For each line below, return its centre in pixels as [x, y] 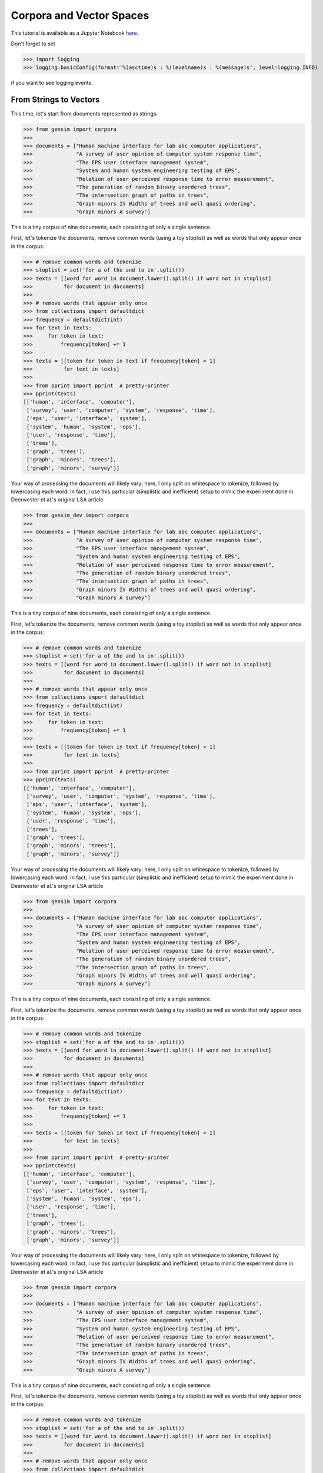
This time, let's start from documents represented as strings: [84, 114]
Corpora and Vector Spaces [80, 15]
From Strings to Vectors [55, 100]
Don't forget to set [33, 44]
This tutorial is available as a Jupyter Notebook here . [75, 33]
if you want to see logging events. [52, 83]
